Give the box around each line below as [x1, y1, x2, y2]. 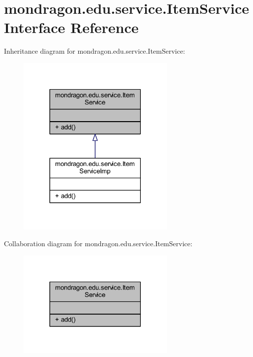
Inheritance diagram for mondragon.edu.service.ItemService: [4, 46, 185, 56]
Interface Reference [4, 17, 139, 37]
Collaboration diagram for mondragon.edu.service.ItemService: [4, 238, 192, 249]
